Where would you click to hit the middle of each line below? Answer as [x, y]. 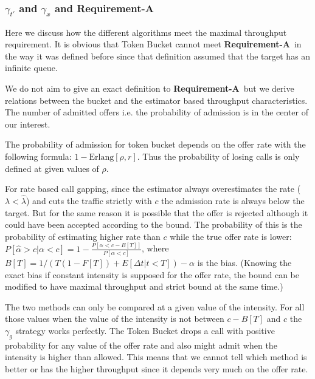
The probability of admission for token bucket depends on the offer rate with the [155, 144]
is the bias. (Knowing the [244, 262]
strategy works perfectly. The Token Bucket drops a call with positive [145, 330]
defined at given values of [52, 168]
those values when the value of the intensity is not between [115, 319]
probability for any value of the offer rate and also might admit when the [141, 345]
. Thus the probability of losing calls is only [218, 156]
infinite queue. [31, 68]
